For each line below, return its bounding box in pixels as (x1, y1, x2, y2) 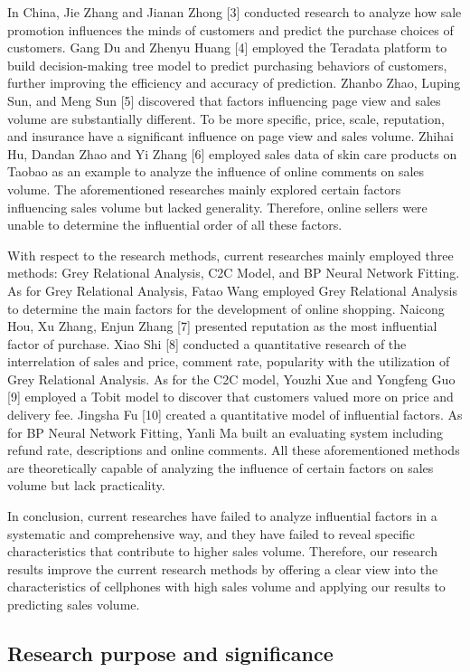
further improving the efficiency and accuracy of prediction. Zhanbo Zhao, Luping (7, 73, 461, 92)
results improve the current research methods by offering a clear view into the (7, 559, 438, 578)
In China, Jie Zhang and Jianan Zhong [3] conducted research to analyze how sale (7, 3, 462, 21)
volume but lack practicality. (7, 476, 165, 495)
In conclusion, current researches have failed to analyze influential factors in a (7, 506, 437, 525)
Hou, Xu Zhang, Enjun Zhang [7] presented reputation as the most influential (7, 317, 437, 336)
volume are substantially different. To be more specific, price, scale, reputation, (7, 109, 445, 128)
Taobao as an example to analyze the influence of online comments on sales (7, 162, 425, 181)
